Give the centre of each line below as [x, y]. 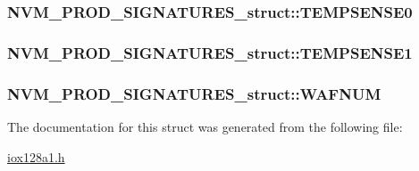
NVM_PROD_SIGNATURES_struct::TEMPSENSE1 [210, 52]
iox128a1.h [36, 156]
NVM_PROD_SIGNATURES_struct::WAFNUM [194, 93]
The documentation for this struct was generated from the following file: [205, 126]
